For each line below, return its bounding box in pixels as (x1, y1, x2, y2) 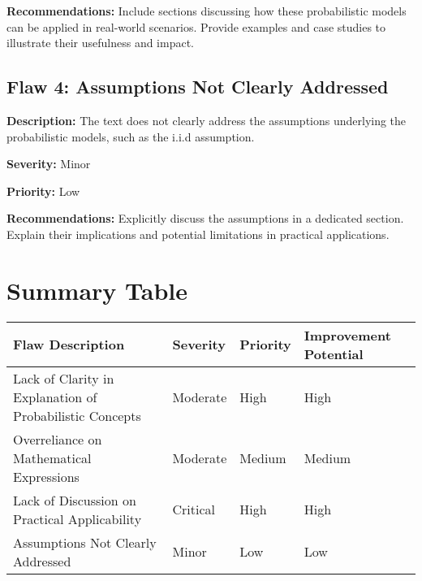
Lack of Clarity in (13, 368, 114, 388)
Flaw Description (13, 335, 125, 354)
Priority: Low (6, 182, 80, 199)
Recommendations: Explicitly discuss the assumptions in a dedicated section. (6, 210, 404, 227)
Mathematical (13, 448, 92, 467)
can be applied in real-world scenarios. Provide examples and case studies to (6, 18, 386, 35)
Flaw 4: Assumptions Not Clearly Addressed (6, 74, 389, 99)
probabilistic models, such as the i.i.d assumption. (6, 128, 255, 145)
